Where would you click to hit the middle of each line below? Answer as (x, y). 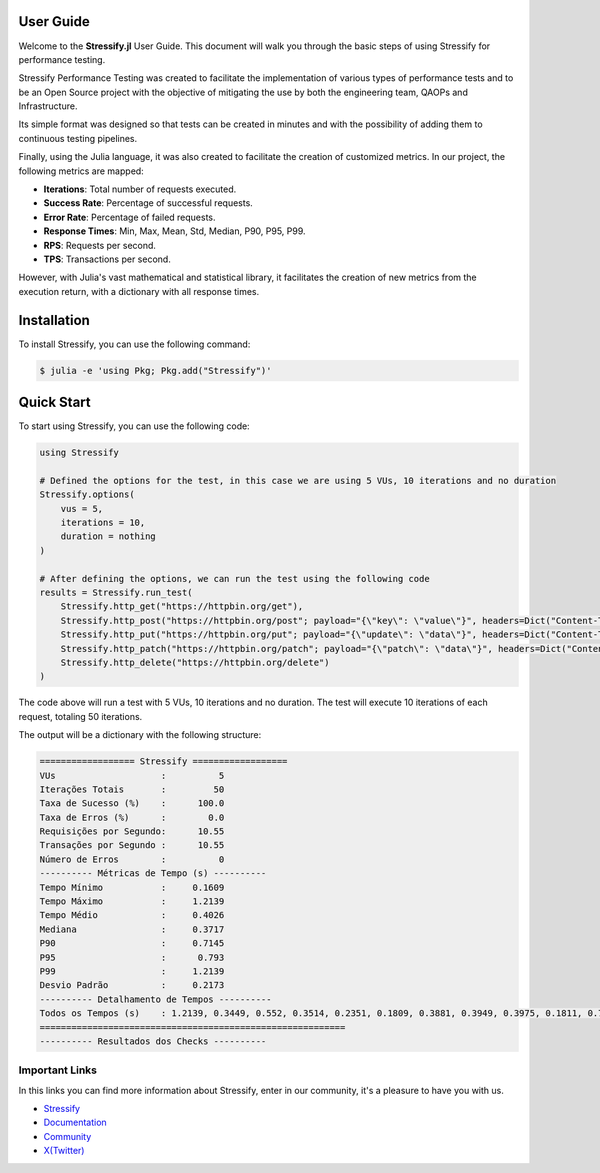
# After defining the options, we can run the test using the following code (234, 578)
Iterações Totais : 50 (132, 789)
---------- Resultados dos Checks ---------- (153, 1041)
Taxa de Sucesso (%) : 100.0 (132, 803)
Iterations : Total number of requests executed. (140, 189)
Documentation (75, 1122)
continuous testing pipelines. (78, 138)
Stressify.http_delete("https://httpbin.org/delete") (195, 662)
